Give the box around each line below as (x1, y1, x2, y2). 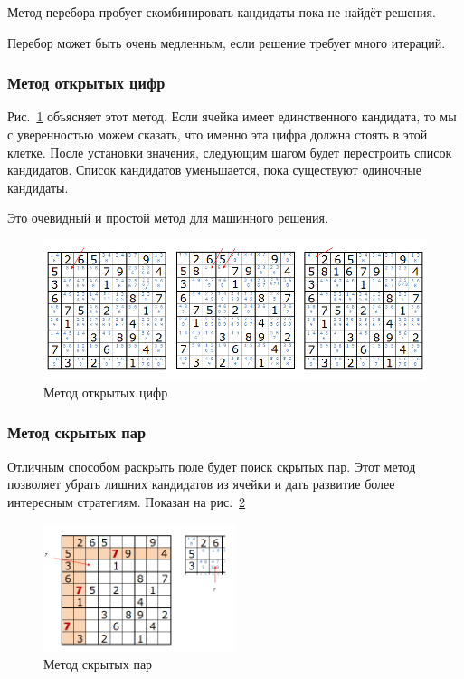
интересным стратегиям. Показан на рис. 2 (7, 492, 246, 511)
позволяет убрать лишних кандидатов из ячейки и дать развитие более (7, 474, 395, 493)
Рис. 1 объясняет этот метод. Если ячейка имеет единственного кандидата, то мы (7, 107, 457, 126)
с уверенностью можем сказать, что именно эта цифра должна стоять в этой (7, 125, 428, 143)
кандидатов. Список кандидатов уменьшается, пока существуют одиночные (7, 160, 421, 179)
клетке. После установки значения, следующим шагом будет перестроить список (7, 142, 452, 161)
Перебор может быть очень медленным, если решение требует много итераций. (7, 33, 446, 52)
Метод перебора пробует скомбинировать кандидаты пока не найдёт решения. (7, 3, 436, 21)
